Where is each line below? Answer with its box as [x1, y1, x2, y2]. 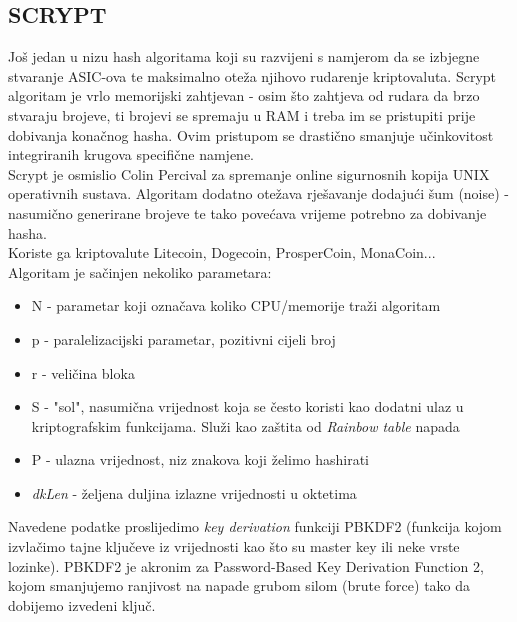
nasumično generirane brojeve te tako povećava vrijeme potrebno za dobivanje [8, 202, 487, 223]
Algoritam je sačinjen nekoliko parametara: [8, 261, 272, 282]
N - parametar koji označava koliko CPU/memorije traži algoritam [31, 295, 441, 316]
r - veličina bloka [31, 362, 135, 383]
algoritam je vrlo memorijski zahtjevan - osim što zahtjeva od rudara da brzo [8, 85, 480, 106]
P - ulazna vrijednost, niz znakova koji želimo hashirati [31, 449, 370, 470]
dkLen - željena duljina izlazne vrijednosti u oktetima [31, 482, 357, 503]
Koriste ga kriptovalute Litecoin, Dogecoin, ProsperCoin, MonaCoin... [8, 242, 436, 263]
